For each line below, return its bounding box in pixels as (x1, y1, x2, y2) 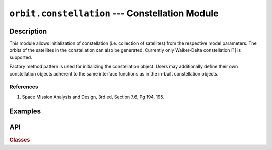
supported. (9, 54, 32, 60)
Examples (9, 107, 41, 115)
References (9, 83, 38, 90)
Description (9, 27, 47, 35)
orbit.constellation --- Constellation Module (9, 8, 219, 19)
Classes (9, 136, 30, 143)
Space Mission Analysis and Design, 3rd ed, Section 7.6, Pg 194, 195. (22, 94, 165, 100)
